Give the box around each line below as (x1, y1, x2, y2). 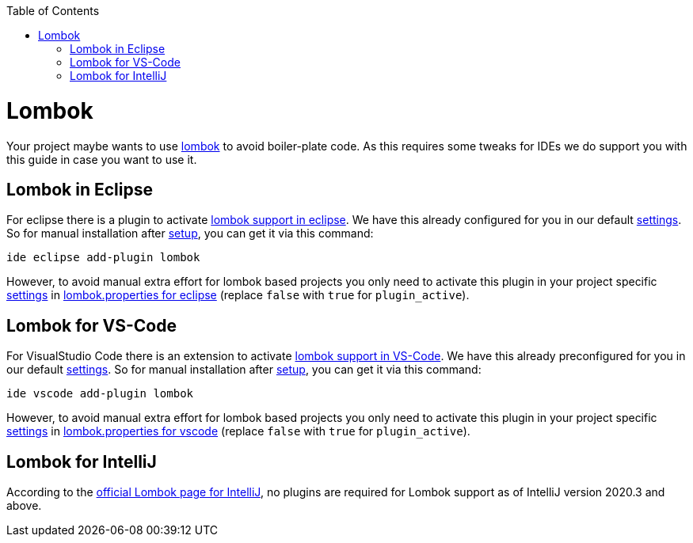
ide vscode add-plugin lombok (6, 387, 194, 401)
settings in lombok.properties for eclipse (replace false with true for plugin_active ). (6, 288, 470, 302)
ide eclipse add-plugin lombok (6, 251, 200, 264)
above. (6, 499, 42, 513)
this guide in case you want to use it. (6, 152, 197, 166)
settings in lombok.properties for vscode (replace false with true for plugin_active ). (6, 424, 470, 439)
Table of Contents (6, 4, 100, 17)
